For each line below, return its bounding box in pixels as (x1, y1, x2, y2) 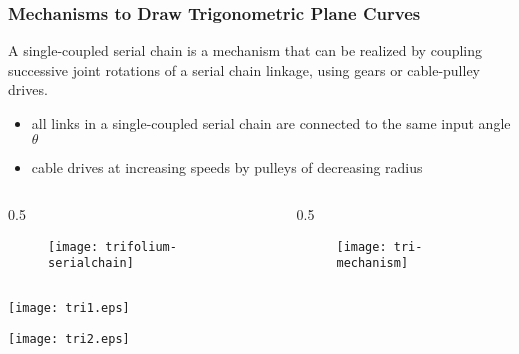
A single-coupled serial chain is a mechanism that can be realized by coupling (8, 40, 483, 61)
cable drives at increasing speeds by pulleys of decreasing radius (31, 156, 423, 177)
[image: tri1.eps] (8, 301, 130, 316)
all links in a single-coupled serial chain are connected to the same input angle (31, 113, 511, 133)
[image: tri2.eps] (8, 331, 130, 346)
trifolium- (105, 239, 177, 254)
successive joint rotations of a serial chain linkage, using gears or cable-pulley (8, 59, 481, 80)
